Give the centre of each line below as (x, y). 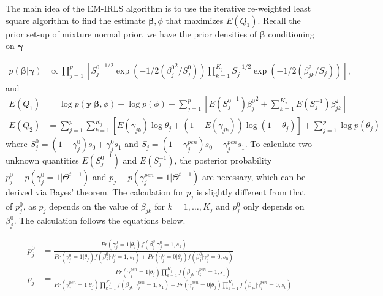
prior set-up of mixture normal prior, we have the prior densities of (131, 33)
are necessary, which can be (254, 177)
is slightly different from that (251, 192)
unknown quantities (42, 160)
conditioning (291, 33)
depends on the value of (93, 206)
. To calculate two (278, 144)
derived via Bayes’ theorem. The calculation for (95, 192)
